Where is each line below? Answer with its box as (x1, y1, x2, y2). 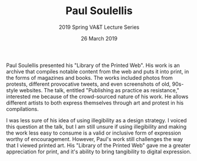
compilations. (6, 105, 39, 112)
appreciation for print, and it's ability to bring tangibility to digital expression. (6, 148, 192, 155)
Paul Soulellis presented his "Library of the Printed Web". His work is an (6, 62, 180, 69)
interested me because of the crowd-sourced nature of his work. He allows (6, 93, 189, 100)
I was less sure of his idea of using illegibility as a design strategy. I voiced (6, 116, 187, 124)
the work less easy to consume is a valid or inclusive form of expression (6, 129, 182, 136)
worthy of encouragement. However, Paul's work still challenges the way (6, 135, 183, 142)
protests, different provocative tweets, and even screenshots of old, (6, 80, 171, 88)
